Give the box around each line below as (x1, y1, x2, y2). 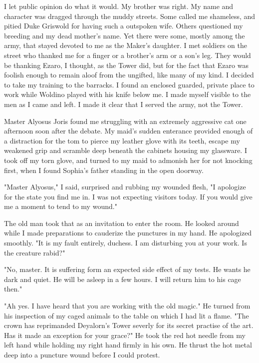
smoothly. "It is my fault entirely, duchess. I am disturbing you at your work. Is (4, 237, 247, 248)
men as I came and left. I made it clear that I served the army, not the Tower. (4, 98, 243, 109)
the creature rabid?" (4, 247, 65, 257)
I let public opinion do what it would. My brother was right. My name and (4, 1, 234, 11)
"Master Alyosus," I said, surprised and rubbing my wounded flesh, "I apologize (4, 181, 246, 192)
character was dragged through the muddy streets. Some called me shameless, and (4, 10, 256, 21)
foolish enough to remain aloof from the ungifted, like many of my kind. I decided (4, 69, 254, 80)
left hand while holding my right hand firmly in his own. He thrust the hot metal (4, 339, 252, 350)
